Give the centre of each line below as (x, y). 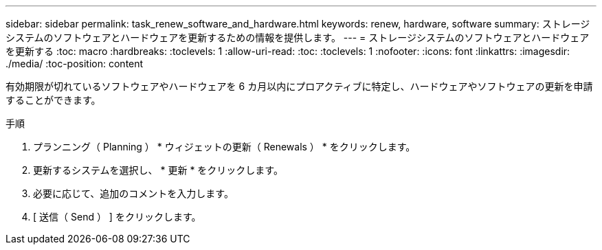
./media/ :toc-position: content (75, 64)
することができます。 (53, 100)
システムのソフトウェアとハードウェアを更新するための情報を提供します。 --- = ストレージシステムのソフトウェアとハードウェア (298, 37)
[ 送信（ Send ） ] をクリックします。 (117, 217)
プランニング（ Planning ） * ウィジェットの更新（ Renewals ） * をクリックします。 (224, 147)
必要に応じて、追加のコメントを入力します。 (133, 193)
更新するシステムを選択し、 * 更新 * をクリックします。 (158, 170)
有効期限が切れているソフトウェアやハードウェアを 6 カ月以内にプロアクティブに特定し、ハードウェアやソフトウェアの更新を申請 (299, 86)
